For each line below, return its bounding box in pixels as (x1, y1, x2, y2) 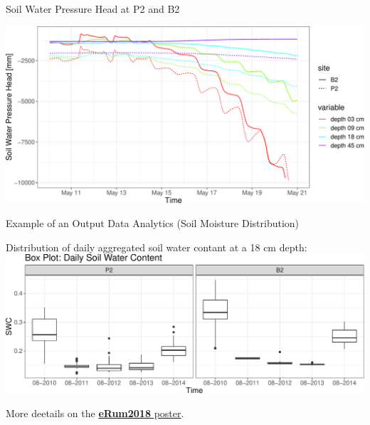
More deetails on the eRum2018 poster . (6, 406, 184, 421)
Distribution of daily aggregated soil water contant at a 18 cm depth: (6, 239, 307, 254)
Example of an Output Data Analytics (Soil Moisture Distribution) (6, 216, 300, 231)
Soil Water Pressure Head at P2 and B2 (6, 1, 180, 16)
